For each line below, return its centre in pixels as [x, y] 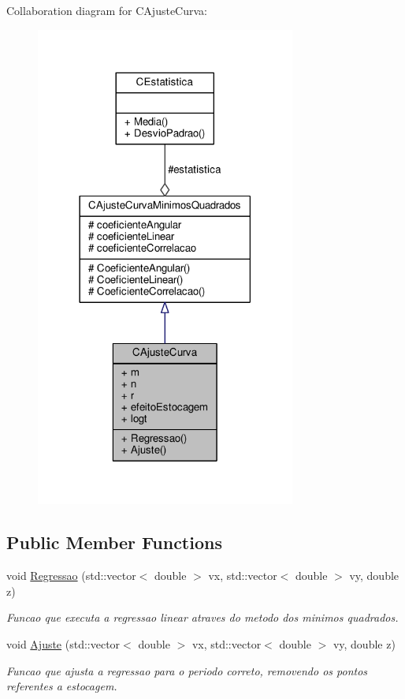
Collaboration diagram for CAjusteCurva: [107, 10]
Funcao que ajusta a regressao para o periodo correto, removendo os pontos [187, 670]
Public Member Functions [114, 542]
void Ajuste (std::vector [63, 644]
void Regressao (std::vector [71, 576]
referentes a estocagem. [62, 686]
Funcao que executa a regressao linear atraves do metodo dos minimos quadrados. [202, 617]
